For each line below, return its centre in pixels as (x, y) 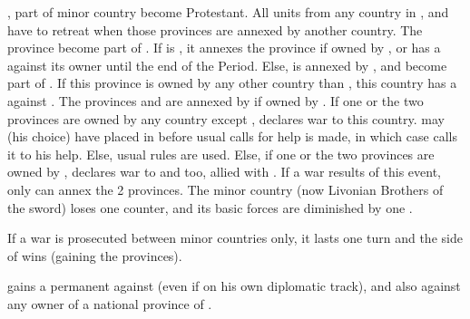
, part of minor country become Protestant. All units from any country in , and (228, 12)
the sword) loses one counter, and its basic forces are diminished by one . (210, 207)
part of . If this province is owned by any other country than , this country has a (232, 83)
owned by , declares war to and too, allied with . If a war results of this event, (224, 172)
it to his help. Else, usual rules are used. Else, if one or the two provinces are (221, 154)
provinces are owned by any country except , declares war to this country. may (226, 118)
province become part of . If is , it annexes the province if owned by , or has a (224, 48)
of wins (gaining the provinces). (95, 255)
